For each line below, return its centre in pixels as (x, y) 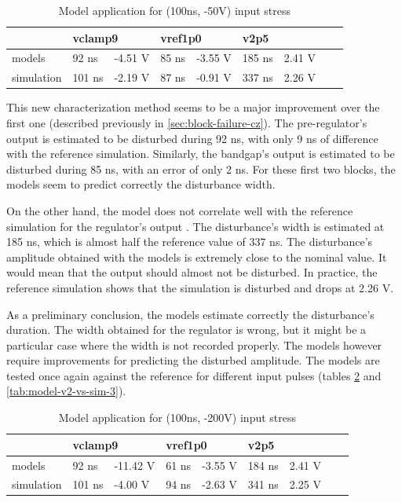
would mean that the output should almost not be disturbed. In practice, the (192, 272)
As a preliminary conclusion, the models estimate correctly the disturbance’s (190, 314)
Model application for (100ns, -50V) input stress (175, 10)
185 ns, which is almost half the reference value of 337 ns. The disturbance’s (190, 242)
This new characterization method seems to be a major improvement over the (193, 107)
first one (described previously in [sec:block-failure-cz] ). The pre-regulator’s (187, 122)
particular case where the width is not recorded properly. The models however (194, 344)
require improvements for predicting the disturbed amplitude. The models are (193, 360)
